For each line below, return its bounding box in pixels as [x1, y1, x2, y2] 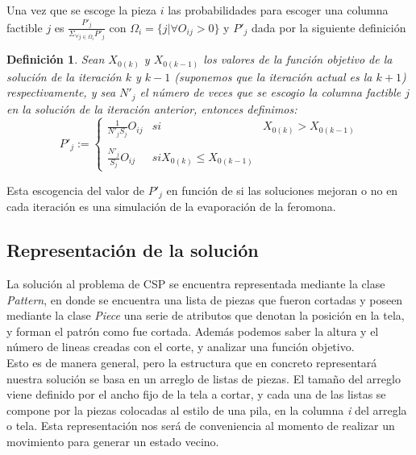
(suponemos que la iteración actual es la [174, 68, 372, 85]
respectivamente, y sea [6, 84, 116, 101]
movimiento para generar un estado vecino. [6, 432, 219, 449]
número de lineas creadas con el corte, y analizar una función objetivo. [6, 338, 355, 355]
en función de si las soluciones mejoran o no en [166, 181, 398, 198]
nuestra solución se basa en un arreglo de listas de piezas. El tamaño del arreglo [6, 370, 401, 387]
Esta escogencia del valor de [6, 181, 145, 198]
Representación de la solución [6, 238, 259, 263]
